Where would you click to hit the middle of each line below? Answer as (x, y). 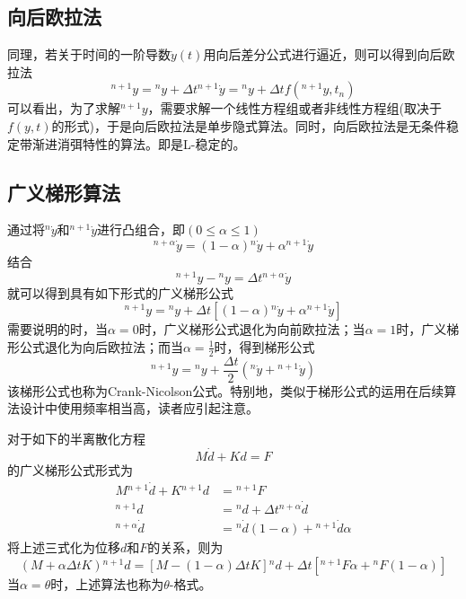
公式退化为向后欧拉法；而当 (101, 346)
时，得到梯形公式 (264, 346)
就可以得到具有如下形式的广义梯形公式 (120, 292)
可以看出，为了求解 (64, 108)
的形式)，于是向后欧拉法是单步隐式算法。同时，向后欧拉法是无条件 (249, 125)
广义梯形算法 (64, 192)
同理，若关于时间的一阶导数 (89, 54)
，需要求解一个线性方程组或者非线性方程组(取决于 (295, 108)
